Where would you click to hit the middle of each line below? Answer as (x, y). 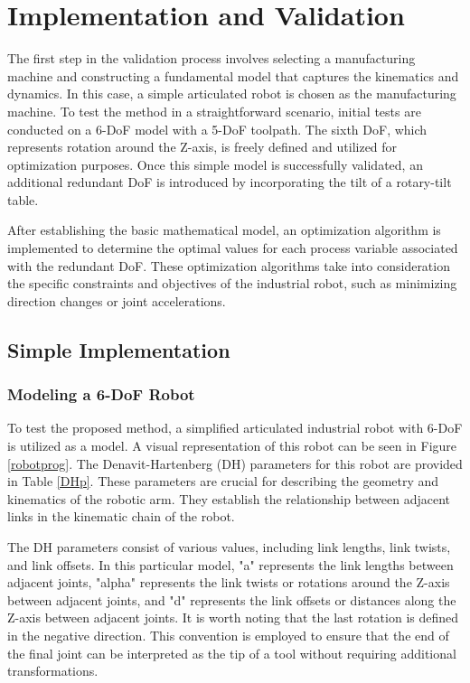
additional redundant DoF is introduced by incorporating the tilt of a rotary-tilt (230, 182)
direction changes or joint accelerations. (117, 300)
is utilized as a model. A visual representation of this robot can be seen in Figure (232, 446)
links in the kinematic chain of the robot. (121, 516)
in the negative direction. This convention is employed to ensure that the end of (228, 635)
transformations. (53, 671)
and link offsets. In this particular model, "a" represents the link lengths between (230, 564)
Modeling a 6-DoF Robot (101, 394)
